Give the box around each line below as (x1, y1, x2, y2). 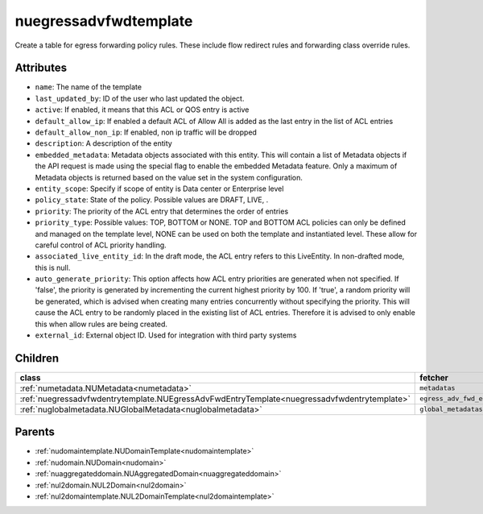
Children (14, 351, 60, 365)
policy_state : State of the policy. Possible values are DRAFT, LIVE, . (35, 195, 269, 205)
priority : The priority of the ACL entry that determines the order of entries (35, 206, 289, 216)
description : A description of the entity (35, 139, 172, 148)
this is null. (35, 263, 71, 272)
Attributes (14, 61, 68, 75)
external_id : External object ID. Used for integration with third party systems (35, 330, 297, 340)
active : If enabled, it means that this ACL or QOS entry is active (35, 105, 250, 114)
